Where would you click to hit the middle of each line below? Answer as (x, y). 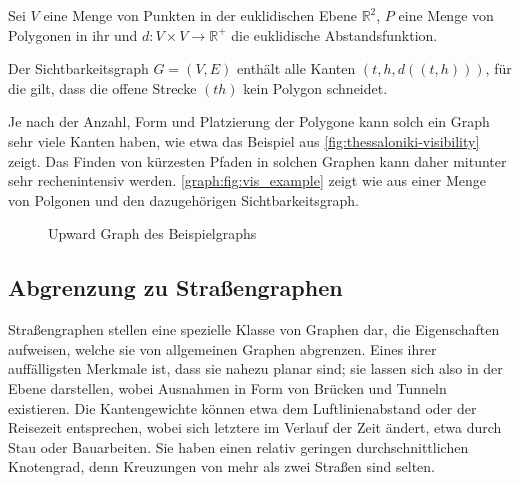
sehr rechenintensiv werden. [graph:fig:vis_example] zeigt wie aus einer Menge (247, 180)
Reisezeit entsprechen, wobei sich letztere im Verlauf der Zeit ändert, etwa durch (255, 427)
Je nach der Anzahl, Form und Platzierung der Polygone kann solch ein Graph (249, 121)
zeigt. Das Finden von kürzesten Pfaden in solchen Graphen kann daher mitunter (257, 160)
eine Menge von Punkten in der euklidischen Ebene (200, 15)
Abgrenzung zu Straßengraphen (175, 287)
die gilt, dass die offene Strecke (102, 87)
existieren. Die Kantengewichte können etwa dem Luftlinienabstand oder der (242, 407)
